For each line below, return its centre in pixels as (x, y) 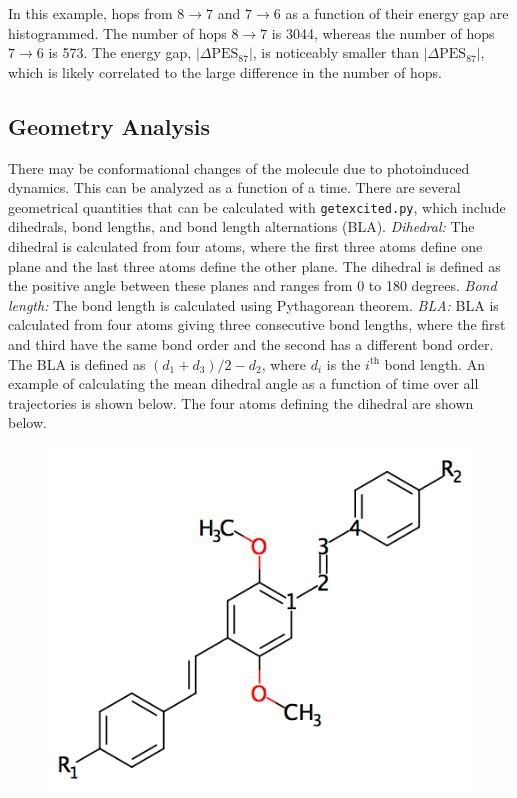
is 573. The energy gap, (120, 52)
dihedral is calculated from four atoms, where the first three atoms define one (245, 246)
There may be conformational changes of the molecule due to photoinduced (239, 167)
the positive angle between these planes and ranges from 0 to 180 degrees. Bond (252, 285)
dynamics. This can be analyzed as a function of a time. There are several (234, 187)
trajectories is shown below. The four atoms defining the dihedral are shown (241, 402)
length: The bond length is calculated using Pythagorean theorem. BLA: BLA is (253, 304)
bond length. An (434, 363)
